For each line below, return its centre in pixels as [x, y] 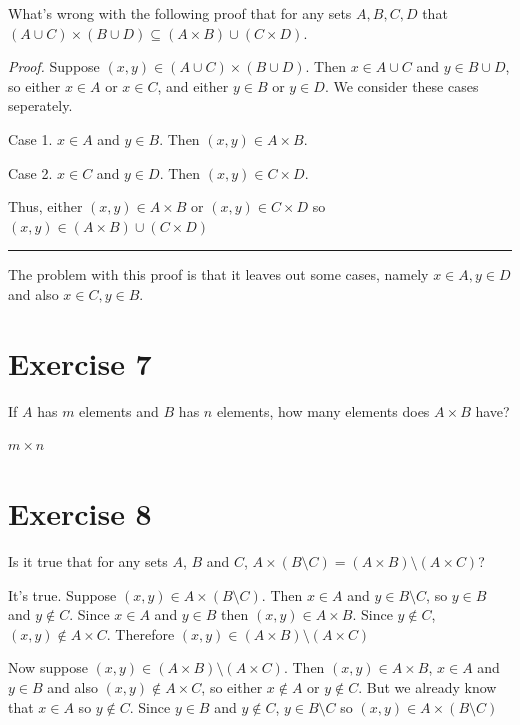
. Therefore [140, 633]
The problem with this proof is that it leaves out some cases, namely [218, 274]
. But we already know [427, 686]
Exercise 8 [80, 513]
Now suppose [48, 667]
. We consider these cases [401, 85]
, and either [193, 85]
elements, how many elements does [323, 410]
